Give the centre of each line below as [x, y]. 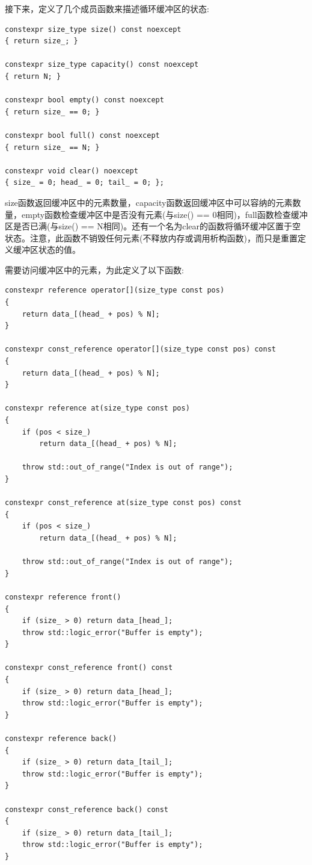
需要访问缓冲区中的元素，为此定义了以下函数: [94, 269]
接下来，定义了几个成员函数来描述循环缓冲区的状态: [107, 8]
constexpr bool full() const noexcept [82, 135]
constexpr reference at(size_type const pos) [97, 408]
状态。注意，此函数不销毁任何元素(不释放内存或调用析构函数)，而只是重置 [151, 237]
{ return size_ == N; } [52, 147]
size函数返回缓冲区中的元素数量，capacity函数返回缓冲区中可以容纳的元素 [149, 202]
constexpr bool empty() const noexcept [84, 100]
